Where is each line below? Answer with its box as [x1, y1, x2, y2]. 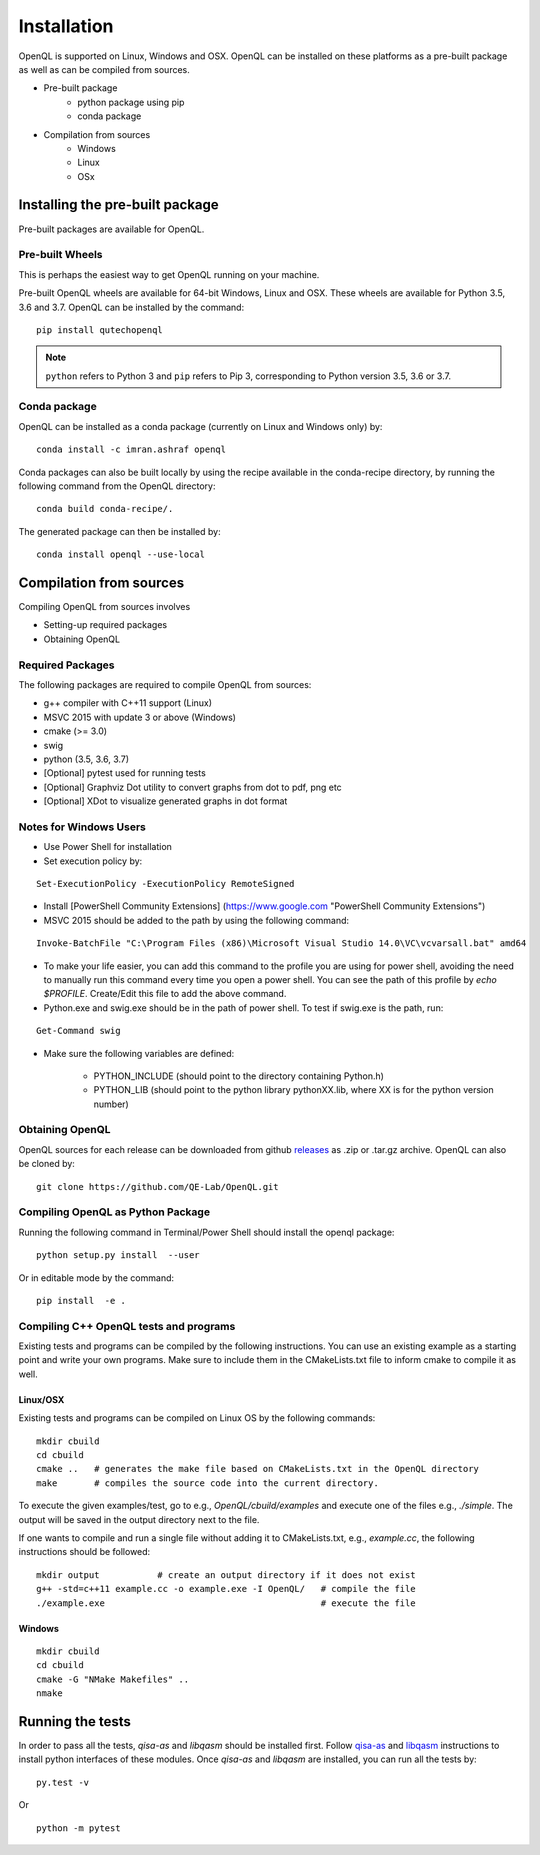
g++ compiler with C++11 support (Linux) [43, 697, 213, 709]
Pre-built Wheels [18, 248, 103, 262]
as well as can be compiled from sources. [18, 63, 190, 75]
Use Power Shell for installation [43, 841, 172, 853]
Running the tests [18, 1713, 132, 1730]
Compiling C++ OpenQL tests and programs [18, 1319, 236, 1333]
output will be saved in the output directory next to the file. [18, 1513, 260, 1525]
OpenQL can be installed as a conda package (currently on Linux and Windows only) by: [18, 420, 383, 432]
